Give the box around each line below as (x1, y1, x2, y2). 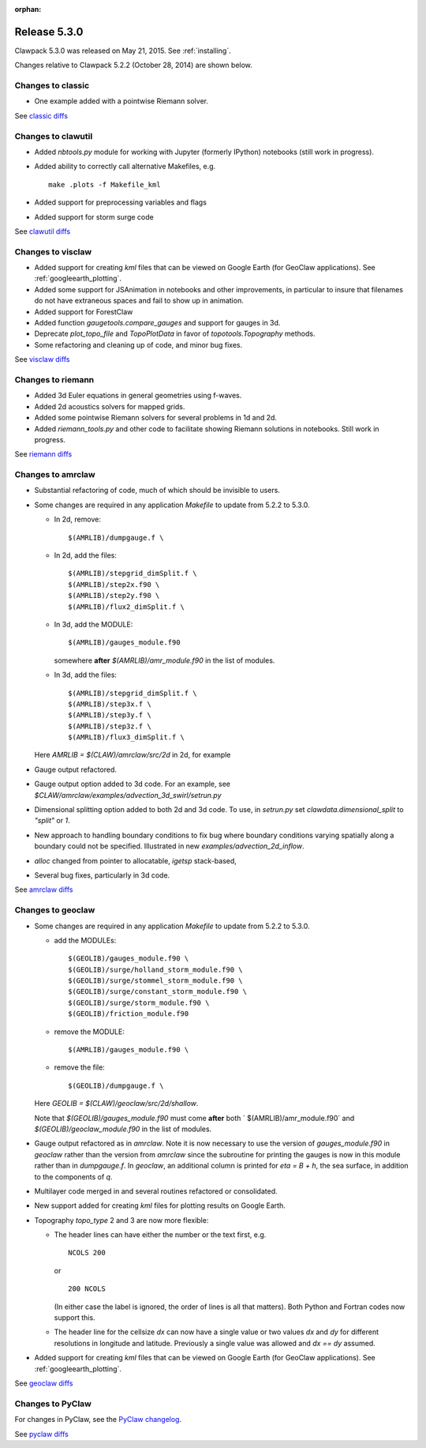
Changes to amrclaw (14, 469, 95, 480)
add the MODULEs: (54, 935, 117, 945)
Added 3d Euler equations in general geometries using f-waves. (34, 391, 242, 401)
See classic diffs (14, 111, 69, 120)
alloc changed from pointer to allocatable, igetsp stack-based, (34, 856, 237, 865)
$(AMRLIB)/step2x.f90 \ (68, 580, 160, 589)
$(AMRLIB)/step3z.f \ (68, 721, 151, 731)
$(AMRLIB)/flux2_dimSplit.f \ (68, 602, 185, 611)
